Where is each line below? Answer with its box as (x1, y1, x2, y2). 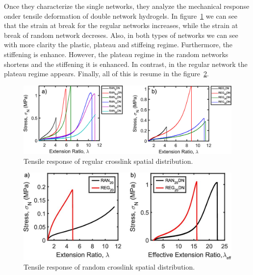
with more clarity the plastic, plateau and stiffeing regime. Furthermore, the (4, 39, 233, 50)
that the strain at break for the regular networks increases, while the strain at (4, 20, 238, 31)
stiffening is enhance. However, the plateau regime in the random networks (4, 49, 228, 59)
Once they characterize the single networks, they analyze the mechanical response (4, 1, 250, 11)
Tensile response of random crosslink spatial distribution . (24, 262, 195, 272)
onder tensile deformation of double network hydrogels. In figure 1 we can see (4, 10, 238, 21)
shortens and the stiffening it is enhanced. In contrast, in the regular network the (4, 59, 248, 69)
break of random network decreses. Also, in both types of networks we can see (4, 30, 238, 40)
